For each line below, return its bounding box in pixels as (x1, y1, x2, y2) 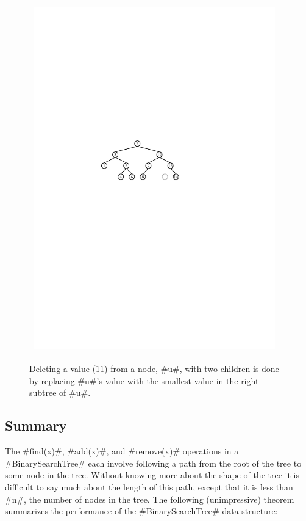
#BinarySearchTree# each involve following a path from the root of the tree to (5, 456, 302, 469)
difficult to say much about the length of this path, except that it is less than (5, 480, 293, 493)
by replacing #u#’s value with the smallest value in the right (29, 374, 259, 387)
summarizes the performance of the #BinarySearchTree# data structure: (5, 505, 278, 517)
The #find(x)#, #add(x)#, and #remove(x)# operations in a (5, 445, 239, 457)
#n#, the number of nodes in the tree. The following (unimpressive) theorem (5, 492, 294, 505)
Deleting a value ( (29, 362, 96, 375)
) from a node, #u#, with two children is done (104, 362, 279, 375)
